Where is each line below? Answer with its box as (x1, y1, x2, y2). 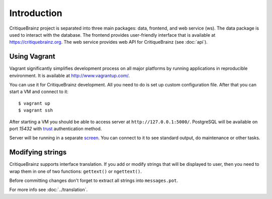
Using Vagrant (9, 52, 55, 61)
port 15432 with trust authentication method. (9, 126, 102, 132)
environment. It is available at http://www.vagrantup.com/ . (9, 72, 130, 78)
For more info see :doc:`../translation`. (9, 186, 88, 193)
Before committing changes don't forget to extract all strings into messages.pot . (9, 177, 178, 183)
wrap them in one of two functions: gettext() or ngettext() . (9, 168, 142, 174)
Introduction (9, 8, 62, 19)
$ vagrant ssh (18, 108, 53, 113)
